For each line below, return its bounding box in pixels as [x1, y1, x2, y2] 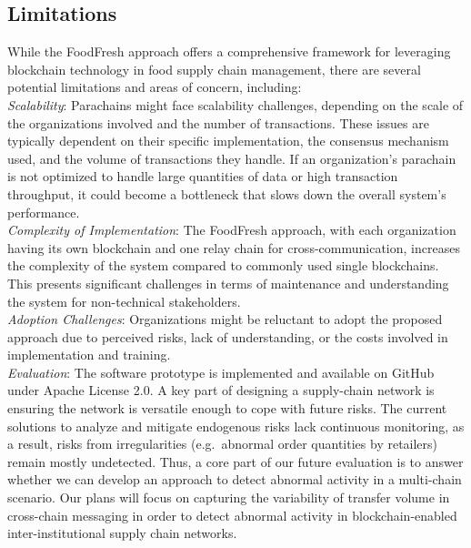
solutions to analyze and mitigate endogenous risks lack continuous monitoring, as [7, 416, 465, 435]
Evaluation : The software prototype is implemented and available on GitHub [7, 362, 435, 381]
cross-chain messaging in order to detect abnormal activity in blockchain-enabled [7, 505, 457, 524]
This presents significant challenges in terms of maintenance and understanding [7, 273, 449, 292]
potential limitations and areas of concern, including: [7, 77, 302, 96]
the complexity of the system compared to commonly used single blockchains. [7, 256, 439, 275]
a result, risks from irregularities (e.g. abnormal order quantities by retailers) [7, 434, 438, 453]
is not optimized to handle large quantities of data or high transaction [7, 167, 398, 186]
